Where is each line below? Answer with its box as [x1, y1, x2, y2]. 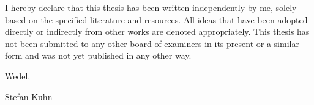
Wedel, [5, 69, 31, 82]
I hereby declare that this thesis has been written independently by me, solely [5, 1, 297, 13]
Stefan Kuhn [5, 90, 53, 103]
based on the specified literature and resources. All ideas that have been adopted [5, 13, 308, 26]
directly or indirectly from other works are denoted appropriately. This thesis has [5, 25, 310, 38]
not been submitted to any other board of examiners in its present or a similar [5, 37, 299, 49]
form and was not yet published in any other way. [5, 49, 192, 62]
